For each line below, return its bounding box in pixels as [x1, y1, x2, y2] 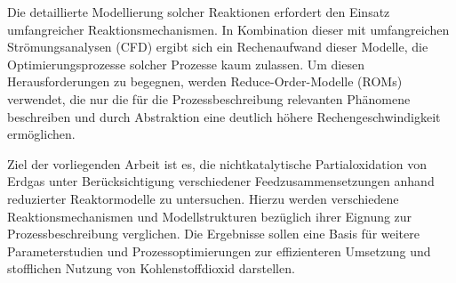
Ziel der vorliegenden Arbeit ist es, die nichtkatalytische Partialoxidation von [7, 154, 427, 173]
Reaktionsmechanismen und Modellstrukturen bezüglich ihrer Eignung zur [7, 206, 412, 225]
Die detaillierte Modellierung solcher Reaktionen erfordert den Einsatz [7, 3, 390, 20]
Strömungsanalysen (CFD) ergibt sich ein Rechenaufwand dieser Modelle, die [7, 37, 428, 56]
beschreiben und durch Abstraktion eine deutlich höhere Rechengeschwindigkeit [7, 107, 441, 125]
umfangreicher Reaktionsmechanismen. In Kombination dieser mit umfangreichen [7, 20, 450, 38]
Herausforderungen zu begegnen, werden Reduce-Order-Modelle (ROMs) [7, 72, 403, 91]
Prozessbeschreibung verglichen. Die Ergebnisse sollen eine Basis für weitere [7, 224, 420, 243]
